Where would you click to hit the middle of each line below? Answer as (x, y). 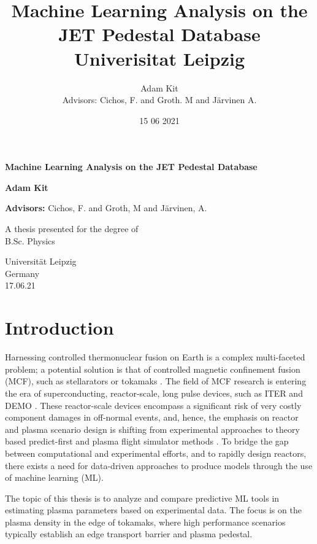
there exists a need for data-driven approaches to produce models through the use (159, 465)
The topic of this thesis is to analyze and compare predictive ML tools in (142, 498)
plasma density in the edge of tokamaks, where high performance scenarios (145, 522)
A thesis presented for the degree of (72, 229)
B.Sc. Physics (30, 240)
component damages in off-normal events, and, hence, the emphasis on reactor (152, 417)
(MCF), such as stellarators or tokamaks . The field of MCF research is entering (156, 381)
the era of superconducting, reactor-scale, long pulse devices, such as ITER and (154, 393)
